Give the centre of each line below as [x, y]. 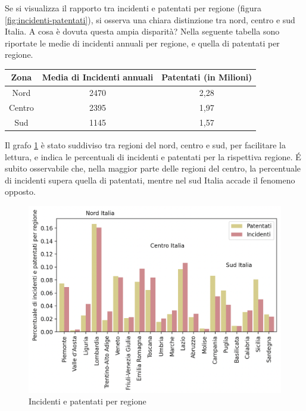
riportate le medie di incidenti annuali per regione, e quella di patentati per [142, 43]
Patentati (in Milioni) [207, 77]
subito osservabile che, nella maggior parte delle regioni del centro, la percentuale [153, 168]
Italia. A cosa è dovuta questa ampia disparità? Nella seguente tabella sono [142, 31]
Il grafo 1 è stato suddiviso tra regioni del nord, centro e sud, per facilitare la [145, 145]
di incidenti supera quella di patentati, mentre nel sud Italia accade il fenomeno [150, 180]
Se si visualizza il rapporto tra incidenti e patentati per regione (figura [133, 8]
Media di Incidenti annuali [98, 77]
